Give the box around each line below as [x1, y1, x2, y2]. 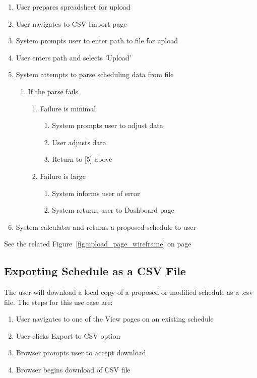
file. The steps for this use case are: [4, 296, 113, 307]
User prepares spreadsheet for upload [16, 2, 131, 12]
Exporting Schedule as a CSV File [4, 263, 186, 279]
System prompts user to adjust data [52, 120, 163, 131]
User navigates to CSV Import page [16, 18, 127, 29]
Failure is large [40, 170, 86, 181]
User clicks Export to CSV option [16, 330, 120, 341]
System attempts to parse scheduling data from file [16, 69, 174, 80]
